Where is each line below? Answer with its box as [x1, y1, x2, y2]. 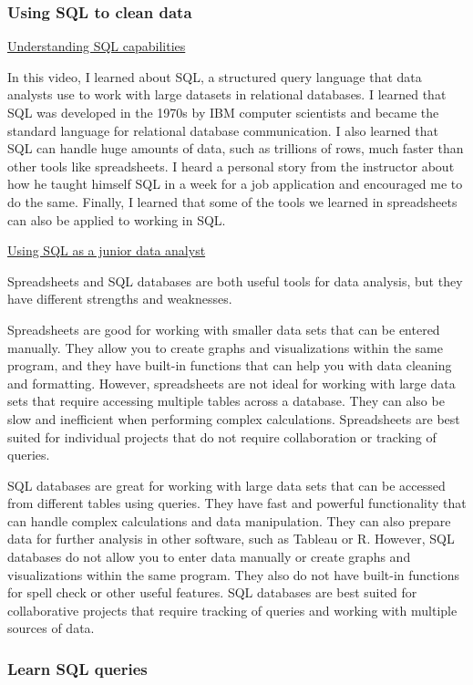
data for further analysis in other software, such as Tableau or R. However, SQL [7, 529, 455, 548]
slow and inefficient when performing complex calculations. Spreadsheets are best [7, 409, 460, 428]
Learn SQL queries [7, 657, 148, 680]
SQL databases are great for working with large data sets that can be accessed [7, 475, 446, 494]
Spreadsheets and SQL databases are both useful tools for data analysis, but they [7, 271, 463, 290]
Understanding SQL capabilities [7, 36, 186, 56]
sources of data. [7, 618, 95, 638]
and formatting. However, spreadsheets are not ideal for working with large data [7, 373, 456, 392]
